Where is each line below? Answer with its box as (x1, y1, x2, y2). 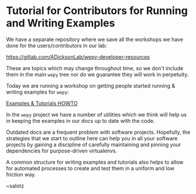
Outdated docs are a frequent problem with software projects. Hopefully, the (6, 129, 191, 136)
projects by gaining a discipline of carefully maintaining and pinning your (6, 141, 181, 148)
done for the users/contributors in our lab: (6, 42, 107, 49)
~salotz (6, 182, 25, 189)
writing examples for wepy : (6, 88, 69, 95)
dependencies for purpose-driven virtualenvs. (6, 147, 118, 154)
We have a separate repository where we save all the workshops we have (6, 36, 183, 43)
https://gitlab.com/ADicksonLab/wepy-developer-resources (6, 53, 150, 60)
